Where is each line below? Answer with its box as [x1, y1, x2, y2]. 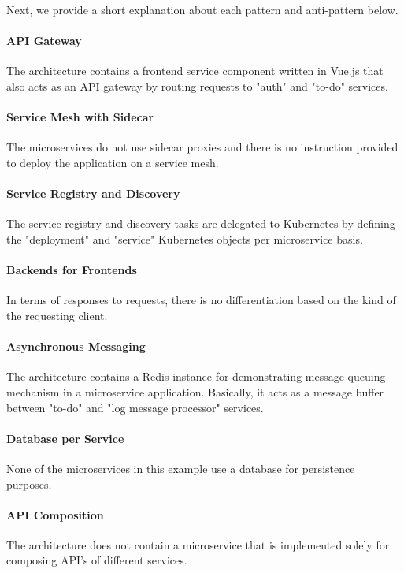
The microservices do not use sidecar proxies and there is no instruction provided [6, 139, 398, 155]
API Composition [6, 506, 104, 523]
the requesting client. [6, 307, 108, 323]
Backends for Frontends [6, 262, 137, 278]
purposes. [6, 475, 52, 492]
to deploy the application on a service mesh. [6, 154, 219, 170]
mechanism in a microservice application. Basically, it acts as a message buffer [6, 383, 384, 400]
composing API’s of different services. [6, 552, 187, 568]
